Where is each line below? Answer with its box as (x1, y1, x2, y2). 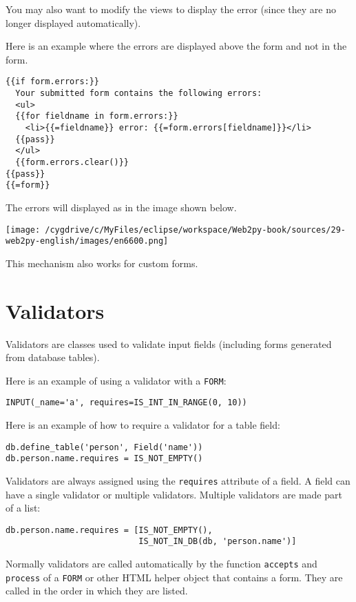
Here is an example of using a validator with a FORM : (6, 373, 227, 387)
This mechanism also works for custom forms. (6, 255, 198, 270)
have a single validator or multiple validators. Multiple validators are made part (6, 487, 342, 501)
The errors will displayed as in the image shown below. (6, 200, 237, 214)
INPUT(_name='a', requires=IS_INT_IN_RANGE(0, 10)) (6, 398, 247, 408)
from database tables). (6, 350, 100, 365)
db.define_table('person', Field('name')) (6, 442, 203, 452)
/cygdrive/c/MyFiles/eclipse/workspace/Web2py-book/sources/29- (45, 224, 346, 235)
